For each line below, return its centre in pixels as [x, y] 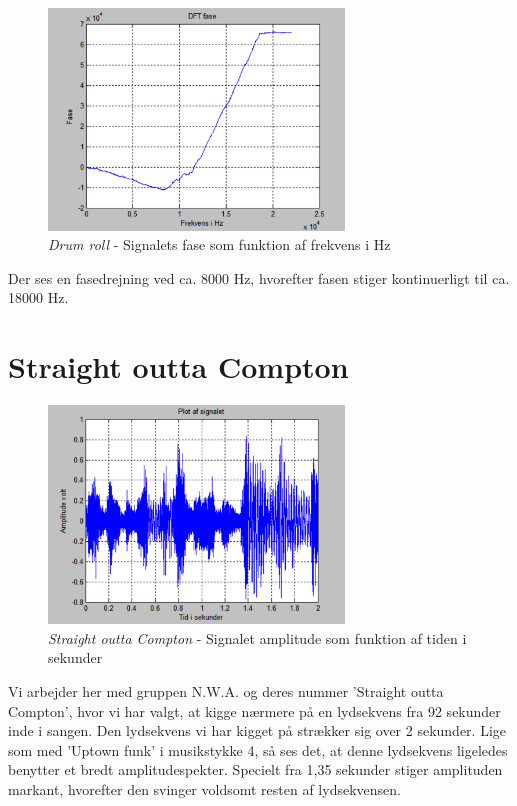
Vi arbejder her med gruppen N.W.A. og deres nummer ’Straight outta [226, 690]
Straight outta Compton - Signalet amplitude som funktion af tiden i [257, 637]
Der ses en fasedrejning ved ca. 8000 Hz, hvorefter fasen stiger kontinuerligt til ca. [259, 277]
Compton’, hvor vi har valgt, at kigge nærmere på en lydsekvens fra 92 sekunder [254, 710]
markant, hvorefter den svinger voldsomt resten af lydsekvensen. [204, 788]
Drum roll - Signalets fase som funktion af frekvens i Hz [219, 244]
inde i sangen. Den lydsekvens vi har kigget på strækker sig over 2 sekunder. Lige [257, 730]
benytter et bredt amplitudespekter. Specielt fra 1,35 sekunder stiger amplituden [255, 769]
